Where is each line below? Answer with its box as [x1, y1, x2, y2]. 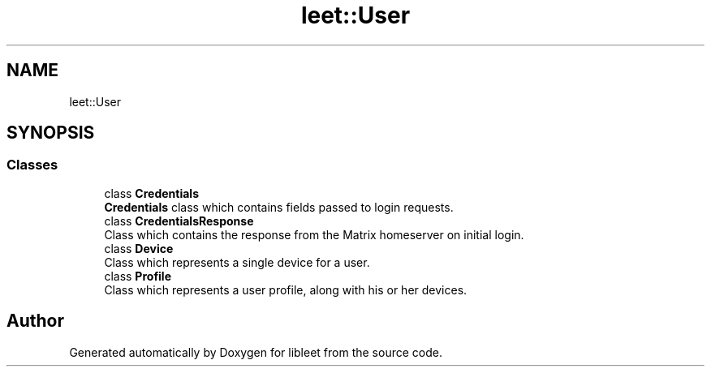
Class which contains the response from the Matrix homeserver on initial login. [104, 227, 524, 242]
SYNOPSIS [6, 122, 95, 144]
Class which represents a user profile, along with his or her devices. [104, 282, 468, 297]
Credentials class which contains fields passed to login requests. [104, 199, 454, 214]
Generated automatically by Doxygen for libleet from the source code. [69, 345, 442, 359]
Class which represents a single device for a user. [104, 255, 370, 269]
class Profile [104, 268, 171, 283]
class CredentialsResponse [104, 213, 254, 228]
